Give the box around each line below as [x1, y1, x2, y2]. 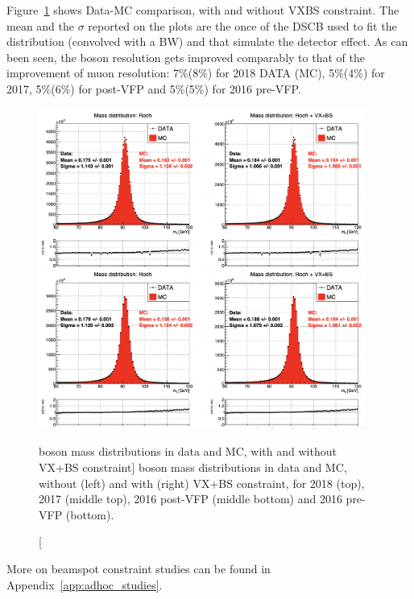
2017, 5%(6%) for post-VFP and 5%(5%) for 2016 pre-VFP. [6, 80, 301, 97]
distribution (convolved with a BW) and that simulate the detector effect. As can [6, 33, 408, 50]
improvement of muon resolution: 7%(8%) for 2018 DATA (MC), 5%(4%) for [6, 64, 385, 81]
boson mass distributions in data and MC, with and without [39, 443, 337, 460]
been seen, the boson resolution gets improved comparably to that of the [6, 48, 365, 65]
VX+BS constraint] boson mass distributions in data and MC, [39, 459, 347, 476]
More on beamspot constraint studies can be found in [6, 560, 271, 576]
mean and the [6, 17, 74, 34]
